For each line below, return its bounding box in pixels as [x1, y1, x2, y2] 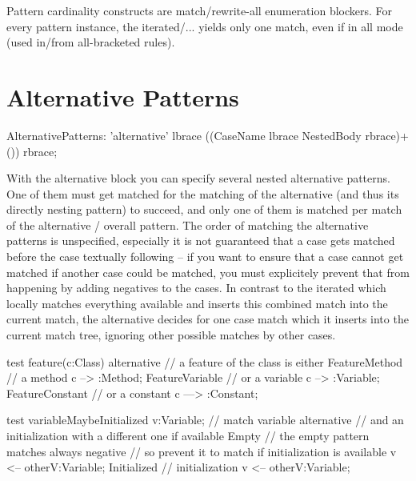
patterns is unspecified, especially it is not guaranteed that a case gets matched [6, 232, 395, 249]
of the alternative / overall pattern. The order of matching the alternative [6, 216, 369, 233]
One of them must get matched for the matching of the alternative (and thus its [6, 185, 399, 202]
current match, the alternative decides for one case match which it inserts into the [6, 311, 409, 327]
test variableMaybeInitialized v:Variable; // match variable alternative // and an [6, 411, 404, 428]
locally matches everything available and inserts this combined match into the [6, 295, 388, 311]
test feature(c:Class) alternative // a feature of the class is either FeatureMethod [6, 353, 403, 370]
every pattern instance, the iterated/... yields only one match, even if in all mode [6, 18, 403, 34]
